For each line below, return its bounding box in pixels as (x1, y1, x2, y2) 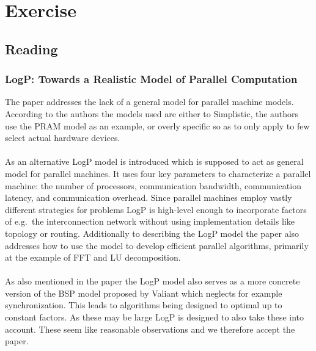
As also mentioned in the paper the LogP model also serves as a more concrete (5, 275, 300, 288)
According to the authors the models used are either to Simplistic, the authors (5, 107, 299, 120)
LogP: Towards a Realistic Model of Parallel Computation (5, 71, 298, 87)
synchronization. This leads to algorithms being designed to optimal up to (5, 299, 282, 311)
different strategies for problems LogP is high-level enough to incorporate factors (5, 203, 307, 215)
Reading (5, 39, 58, 58)
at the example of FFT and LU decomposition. (5, 251, 181, 264)
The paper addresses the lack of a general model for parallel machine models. (5, 95, 294, 108)
